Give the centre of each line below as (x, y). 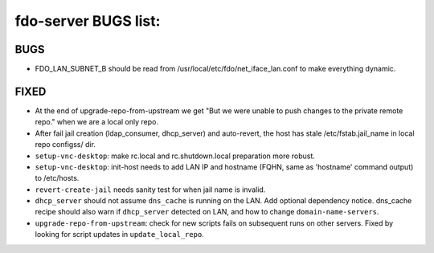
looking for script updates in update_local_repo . (119, 235)
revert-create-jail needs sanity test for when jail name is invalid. (150, 190)
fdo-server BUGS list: (88, 21)
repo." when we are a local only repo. (96, 122)
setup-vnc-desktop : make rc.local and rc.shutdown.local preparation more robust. (175, 156)
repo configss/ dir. (66, 145)
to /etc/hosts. (57, 178)
